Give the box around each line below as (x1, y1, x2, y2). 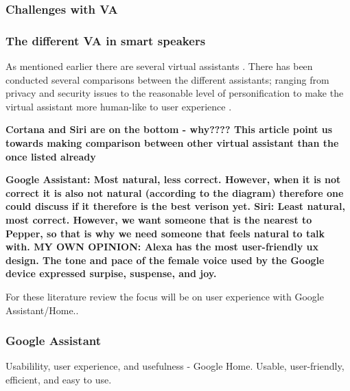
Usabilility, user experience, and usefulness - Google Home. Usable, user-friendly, (5, 359, 345, 373)
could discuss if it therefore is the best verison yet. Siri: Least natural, (5, 199, 345, 213)
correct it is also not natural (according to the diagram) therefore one (5, 185, 344, 200)
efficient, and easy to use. (5, 372, 112, 386)
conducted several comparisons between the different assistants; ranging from (5, 72, 329, 86)
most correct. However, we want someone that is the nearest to (5, 213, 312, 226)
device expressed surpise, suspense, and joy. (5, 266, 217, 281)
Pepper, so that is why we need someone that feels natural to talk (5, 226, 325, 240)
